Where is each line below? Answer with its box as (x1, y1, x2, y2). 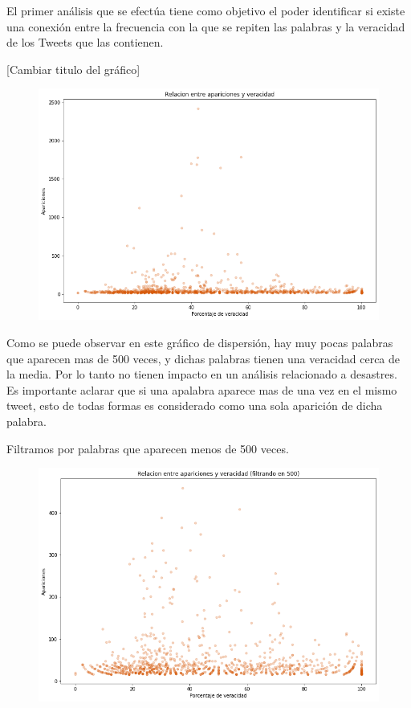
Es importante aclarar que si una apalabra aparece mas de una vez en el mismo (6, 381, 397, 398)
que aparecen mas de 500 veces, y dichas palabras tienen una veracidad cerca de (6, 350, 401, 366)
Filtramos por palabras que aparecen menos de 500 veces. (6, 440, 289, 456)
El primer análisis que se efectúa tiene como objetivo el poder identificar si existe (6, 2, 405, 18)
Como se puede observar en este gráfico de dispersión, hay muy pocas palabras (6, 334, 393, 351)
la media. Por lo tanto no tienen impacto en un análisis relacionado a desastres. (6, 366, 397, 383)
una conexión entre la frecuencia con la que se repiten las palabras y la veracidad (6, 18, 405, 35)
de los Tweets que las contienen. (6, 34, 164, 51)
